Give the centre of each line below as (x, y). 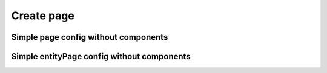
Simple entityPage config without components (101, 56)
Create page (43, 16)
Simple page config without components (90, 37)
